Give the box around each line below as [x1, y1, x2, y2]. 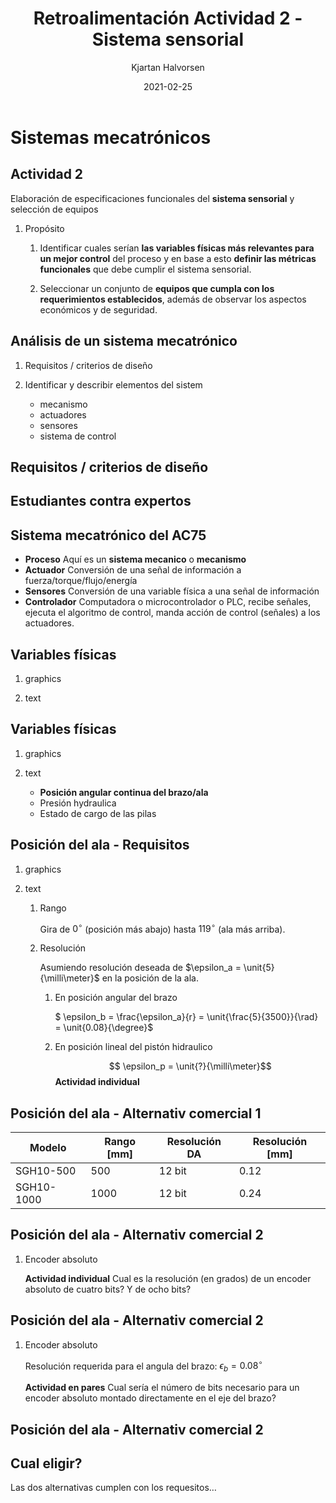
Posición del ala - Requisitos [10, 837, 190, 854]
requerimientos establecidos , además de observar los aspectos [39, 293, 307, 305]
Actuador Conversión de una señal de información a [24, 564, 242, 576]
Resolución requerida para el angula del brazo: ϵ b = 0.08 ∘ [24, 1358, 263, 1374]
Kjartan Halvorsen [131, 61, 205, 73]
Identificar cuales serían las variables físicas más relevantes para [39, 242, 315, 254]
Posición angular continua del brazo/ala [39, 786, 209, 798]
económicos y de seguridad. [39, 303, 158, 316]
